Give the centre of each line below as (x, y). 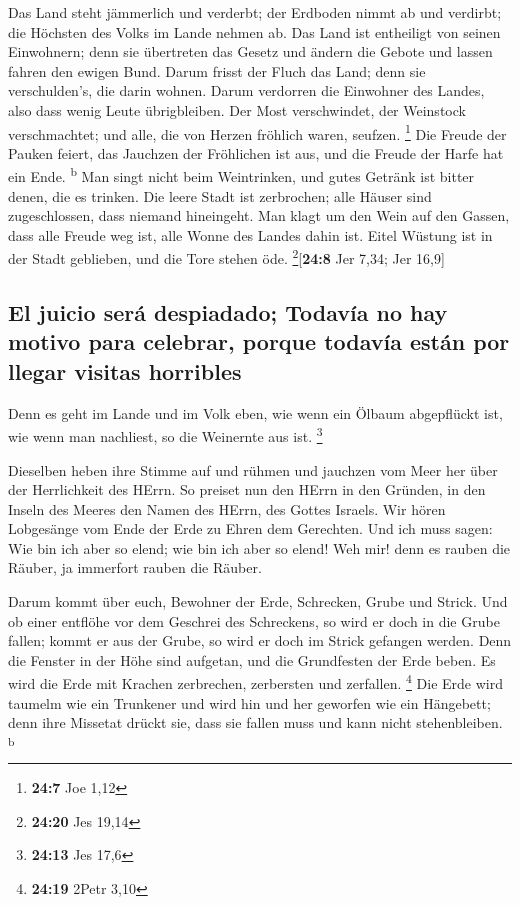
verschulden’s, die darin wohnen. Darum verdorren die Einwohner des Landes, (246, 90)
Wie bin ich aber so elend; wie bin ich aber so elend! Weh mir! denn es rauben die (259, 547)
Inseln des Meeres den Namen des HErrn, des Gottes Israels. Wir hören (227, 508)
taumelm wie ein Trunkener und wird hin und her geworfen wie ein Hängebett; (249, 702)
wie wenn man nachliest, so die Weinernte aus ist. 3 (165, 434)
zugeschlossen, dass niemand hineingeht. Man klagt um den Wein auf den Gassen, (259, 215)
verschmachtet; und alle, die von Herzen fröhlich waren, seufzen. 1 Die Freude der (257, 132)
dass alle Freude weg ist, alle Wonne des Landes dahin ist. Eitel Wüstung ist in (250, 234)
